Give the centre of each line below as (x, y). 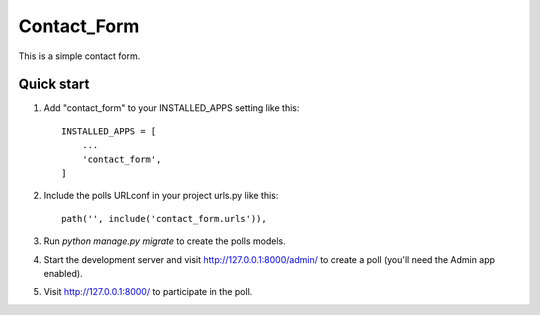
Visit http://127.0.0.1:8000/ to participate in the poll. (148, 292)
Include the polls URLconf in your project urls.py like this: (161, 196)
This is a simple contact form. (79, 56)
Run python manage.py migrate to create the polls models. (164, 241)
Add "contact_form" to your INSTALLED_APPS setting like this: (171, 108)
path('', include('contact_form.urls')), (164, 218)
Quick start (54, 84)
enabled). (63, 273)
